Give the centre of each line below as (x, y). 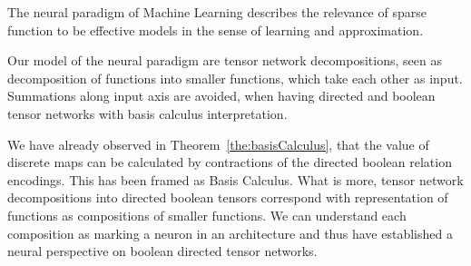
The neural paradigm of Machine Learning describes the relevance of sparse (217, 12)
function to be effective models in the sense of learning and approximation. (216, 30)
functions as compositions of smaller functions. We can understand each (207, 215)
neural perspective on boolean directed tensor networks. (162, 251)
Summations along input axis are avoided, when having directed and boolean (221, 96)
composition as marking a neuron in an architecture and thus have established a (230, 233)
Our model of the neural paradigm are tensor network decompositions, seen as (225, 60)
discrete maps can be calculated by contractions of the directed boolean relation (230, 162)
